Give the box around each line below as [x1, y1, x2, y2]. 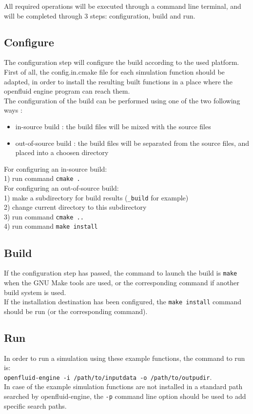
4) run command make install [4, 221, 98, 231]
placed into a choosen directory [15, 147, 109, 158]
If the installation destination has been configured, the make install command [4, 296, 242, 307]
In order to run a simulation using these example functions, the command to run [4, 353, 245, 363]
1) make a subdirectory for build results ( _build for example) [4, 192, 189, 202]
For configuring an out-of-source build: [4, 182, 119, 193]
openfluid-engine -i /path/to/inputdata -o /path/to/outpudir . [4, 372, 212, 382]
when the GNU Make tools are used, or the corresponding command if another [4, 277, 239, 287]
